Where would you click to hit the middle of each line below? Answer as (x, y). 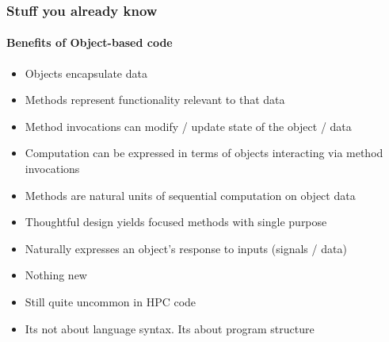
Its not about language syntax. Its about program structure (170, 328)
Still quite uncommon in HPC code (111, 301)
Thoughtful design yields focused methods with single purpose (176, 222)
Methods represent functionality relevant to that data (155, 100)
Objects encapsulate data (86, 73)
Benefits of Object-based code (90, 42)
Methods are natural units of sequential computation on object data (190, 195)
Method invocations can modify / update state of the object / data (188, 126)
